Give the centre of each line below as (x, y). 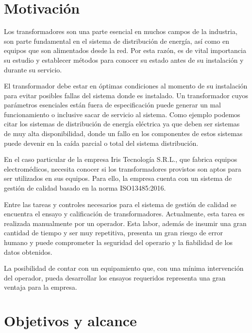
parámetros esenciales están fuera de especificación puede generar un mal (112, 105)
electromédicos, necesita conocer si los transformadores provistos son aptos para (123, 168)
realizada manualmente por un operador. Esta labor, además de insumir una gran (125, 223)
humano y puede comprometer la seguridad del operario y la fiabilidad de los (118, 242)
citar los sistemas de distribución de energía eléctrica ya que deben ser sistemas (122, 124)
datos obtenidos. (28, 252)
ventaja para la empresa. (41, 287)
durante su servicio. (33, 69)
